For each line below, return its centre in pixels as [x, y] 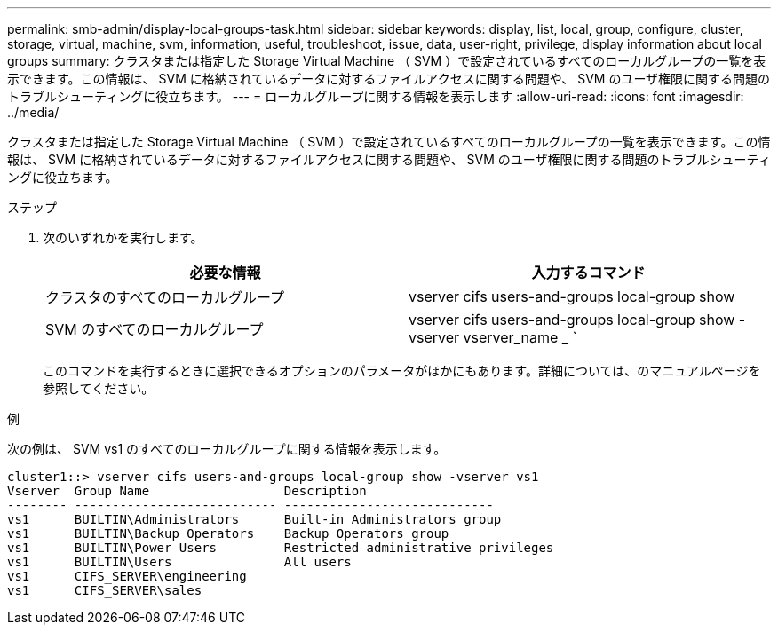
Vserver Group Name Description [187, 491]
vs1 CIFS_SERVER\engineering [127, 576]
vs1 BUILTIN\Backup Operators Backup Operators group [228, 533]
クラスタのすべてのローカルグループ [165, 297]
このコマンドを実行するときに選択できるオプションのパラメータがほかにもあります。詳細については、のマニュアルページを [402, 371]
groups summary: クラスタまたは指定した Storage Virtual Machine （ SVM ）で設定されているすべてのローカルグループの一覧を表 [387, 61]
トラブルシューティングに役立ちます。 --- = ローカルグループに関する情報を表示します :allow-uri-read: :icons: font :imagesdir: [376, 96]
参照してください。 [99, 388]
